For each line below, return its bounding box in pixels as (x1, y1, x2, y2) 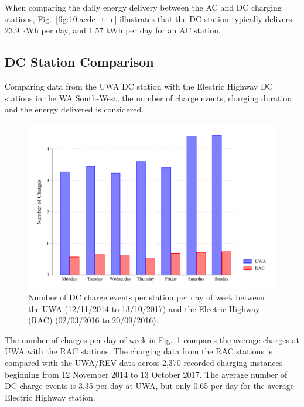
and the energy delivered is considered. (5, 103, 144, 115)
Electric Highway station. (5, 391, 95, 403)
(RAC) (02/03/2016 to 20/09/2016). (28, 314, 159, 326)
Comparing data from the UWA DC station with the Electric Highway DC (5, 80, 273, 92)
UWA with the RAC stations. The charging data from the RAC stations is (5, 345, 272, 357)
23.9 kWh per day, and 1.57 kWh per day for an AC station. (5, 24, 221, 36)
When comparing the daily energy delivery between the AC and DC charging (5, 1, 282, 13)
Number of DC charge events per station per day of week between (28, 291, 265, 303)
